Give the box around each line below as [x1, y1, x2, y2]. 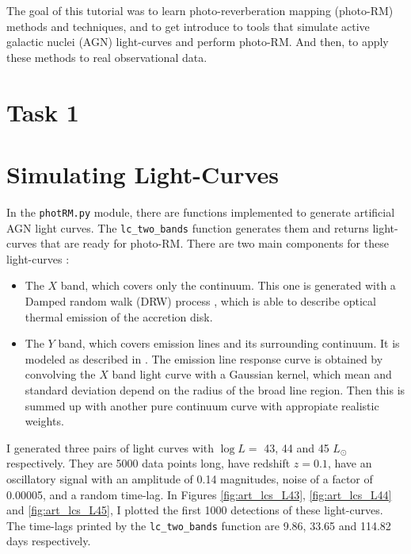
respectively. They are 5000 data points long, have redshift [6, 455, 291, 471]
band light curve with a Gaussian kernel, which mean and [112, 366, 392, 383]
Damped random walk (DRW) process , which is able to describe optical [25, 292, 376, 309]
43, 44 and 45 [264, 439, 329, 456]
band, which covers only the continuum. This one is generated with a [60, 277, 396, 294]
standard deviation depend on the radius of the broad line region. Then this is [25, 381, 405, 398]
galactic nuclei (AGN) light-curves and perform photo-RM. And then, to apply [6, 33, 389, 50]
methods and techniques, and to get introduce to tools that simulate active [6, 17, 370, 34]
